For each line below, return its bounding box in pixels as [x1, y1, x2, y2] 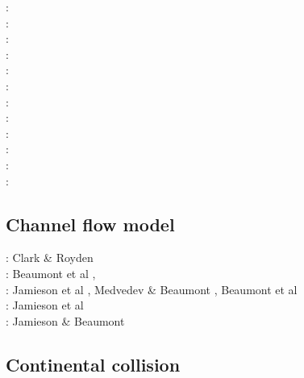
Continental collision [6, 351, 181, 376]
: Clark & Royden [6, 249, 94, 266]
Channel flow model [6, 211, 175, 236]
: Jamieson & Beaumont [6, 312, 125, 329]
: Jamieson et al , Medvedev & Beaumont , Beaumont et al [6, 280, 298, 297]
